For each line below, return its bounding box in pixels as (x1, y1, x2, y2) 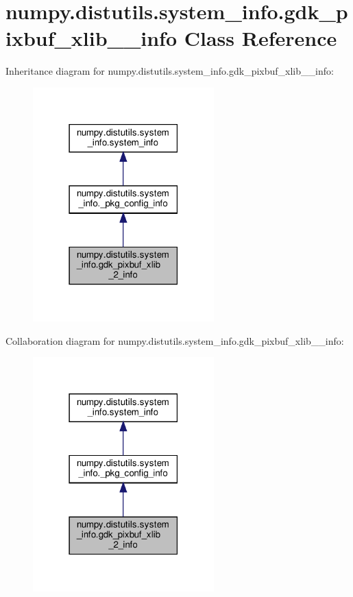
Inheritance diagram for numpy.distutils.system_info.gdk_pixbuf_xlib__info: (5, 64, 334, 78)
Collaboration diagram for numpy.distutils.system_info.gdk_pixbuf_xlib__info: (5, 333, 344, 348)
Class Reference (184, 24, 337, 52)
